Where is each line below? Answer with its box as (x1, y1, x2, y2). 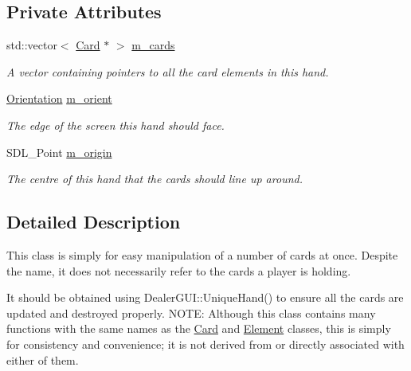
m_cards (131, 37, 175, 53)
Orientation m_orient (6, 90, 112, 107)
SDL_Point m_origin (6, 143, 112, 160)
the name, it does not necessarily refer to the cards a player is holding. (6, 262, 351, 279)
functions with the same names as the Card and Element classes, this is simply (6, 320, 391, 337)
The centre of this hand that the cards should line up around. (6, 170, 303, 187)
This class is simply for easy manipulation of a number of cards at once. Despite (6, 246, 398, 263)
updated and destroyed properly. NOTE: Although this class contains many (6, 304, 376, 321)
